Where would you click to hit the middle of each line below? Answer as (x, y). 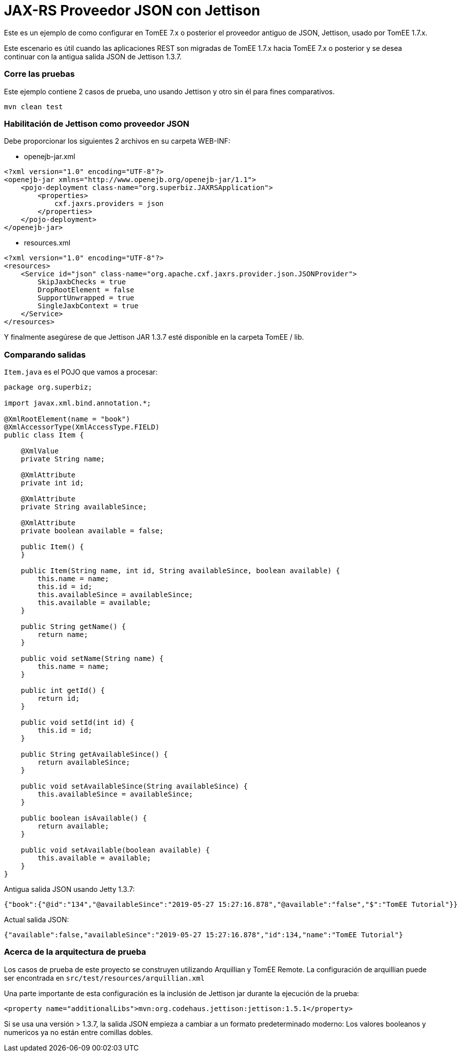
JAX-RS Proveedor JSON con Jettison (132, 10)
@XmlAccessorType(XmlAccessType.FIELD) (82, 427)
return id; (59, 698)
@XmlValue (40, 451)
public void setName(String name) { (92, 658)
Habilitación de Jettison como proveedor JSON (97, 123)
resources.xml (47, 243)
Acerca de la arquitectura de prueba (75, 952)
